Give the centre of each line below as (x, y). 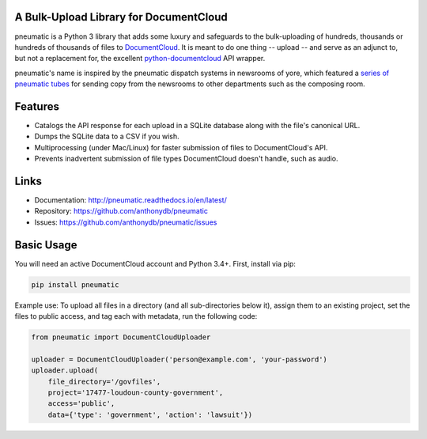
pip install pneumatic (75, 284)
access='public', (81, 404)
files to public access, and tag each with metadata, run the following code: (136, 316)
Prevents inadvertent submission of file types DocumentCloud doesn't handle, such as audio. (186, 159)
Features (37, 106)
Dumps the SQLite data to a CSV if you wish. (107, 136)
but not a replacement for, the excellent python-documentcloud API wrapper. (140, 59)
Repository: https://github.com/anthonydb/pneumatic (121, 211)
